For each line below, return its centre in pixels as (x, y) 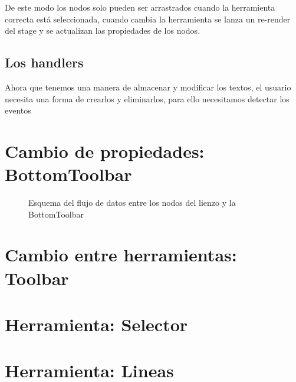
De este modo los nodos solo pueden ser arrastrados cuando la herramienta (140, 7)
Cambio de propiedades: (105, 150)
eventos (18, 110)
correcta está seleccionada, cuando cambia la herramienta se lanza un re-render (148, 19)
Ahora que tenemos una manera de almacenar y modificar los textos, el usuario (148, 87)
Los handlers (44, 62)
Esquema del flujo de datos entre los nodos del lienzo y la (132, 203)
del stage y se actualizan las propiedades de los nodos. (103, 30)
